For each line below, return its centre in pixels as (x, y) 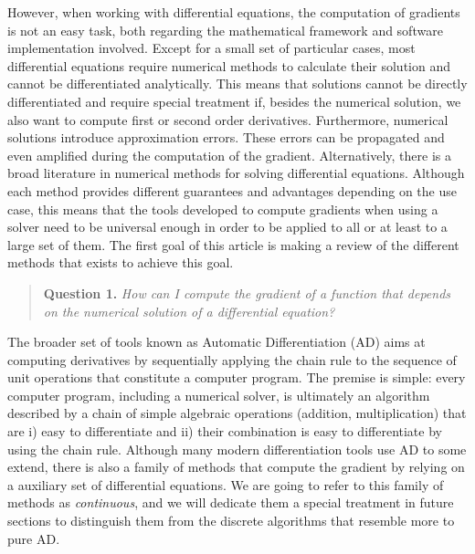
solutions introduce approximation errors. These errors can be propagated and (226, 137)
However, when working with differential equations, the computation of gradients (234, 12)
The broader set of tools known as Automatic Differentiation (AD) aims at (216, 342)
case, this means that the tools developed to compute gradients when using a (223, 209)
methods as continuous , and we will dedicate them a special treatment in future (231, 502)
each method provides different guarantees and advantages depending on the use (232, 190)
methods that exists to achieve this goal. (121, 262)
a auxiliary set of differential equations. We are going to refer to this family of (226, 484)
